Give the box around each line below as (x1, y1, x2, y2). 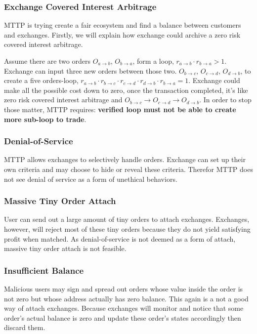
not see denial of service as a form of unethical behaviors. (4, 173, 177, 184)
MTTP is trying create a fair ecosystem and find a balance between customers (4, 20, 241, 30)
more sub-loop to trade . (4, 114, 86, 124)
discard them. (4, 322, 45, 333)
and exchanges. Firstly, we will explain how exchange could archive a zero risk (4, 29, 241, 40)
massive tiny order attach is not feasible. (4, 243, 127, 253)
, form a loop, (132, 56, 174, 66)
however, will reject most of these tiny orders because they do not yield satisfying (4, 223, 251, 234)
